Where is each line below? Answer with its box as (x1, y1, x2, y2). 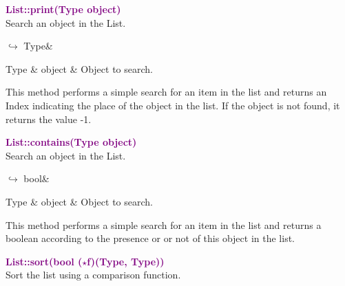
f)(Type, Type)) (87, 254, 165, 268)
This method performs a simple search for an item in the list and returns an (6, 85, 327, 99)
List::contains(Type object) (6, 135, 137, 149)
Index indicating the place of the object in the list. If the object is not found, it (6, 98, 340, 112)
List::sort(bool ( (6, 254, 83, 268)
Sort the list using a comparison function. (6, 267, 181, 282)
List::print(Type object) (6, 2, 121, 16)
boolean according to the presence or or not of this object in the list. (6, 231, 295, 245)
